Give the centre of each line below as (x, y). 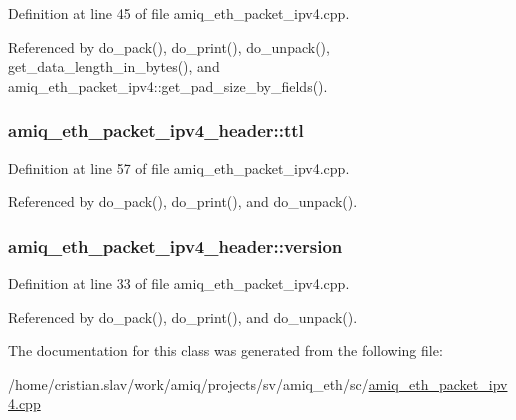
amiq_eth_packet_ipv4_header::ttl (156, 130)
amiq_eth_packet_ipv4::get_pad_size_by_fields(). (168, 85)
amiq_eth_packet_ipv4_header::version (175, 245)
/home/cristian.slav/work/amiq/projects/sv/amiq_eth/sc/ (188, 383)
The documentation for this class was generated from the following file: (225, 350)
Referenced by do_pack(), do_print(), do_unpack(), (169, 46)
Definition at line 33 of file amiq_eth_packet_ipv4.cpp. (179, 283)
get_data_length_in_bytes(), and (114, 66)
